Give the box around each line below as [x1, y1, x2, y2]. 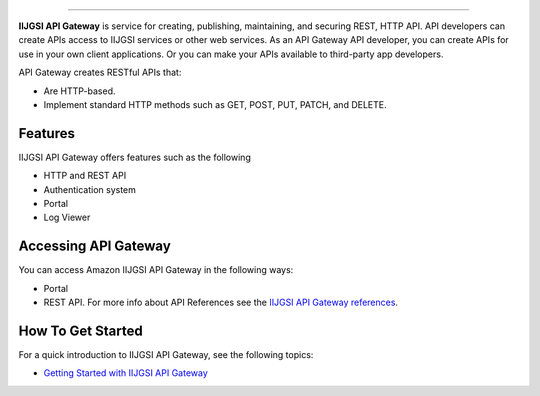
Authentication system [43, 183, 137, 195]
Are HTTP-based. [43, 85, 116, 97]
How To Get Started [18, 322, 144, 339]
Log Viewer [43, 211, 91, 224]
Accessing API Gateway [18, 238, 172, 255]
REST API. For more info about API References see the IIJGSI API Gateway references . [43, 296, 399, 309]
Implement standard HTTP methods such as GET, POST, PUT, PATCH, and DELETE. [43, 98, 387, 110]
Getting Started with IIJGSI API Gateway [43, 367, 209, 379]
